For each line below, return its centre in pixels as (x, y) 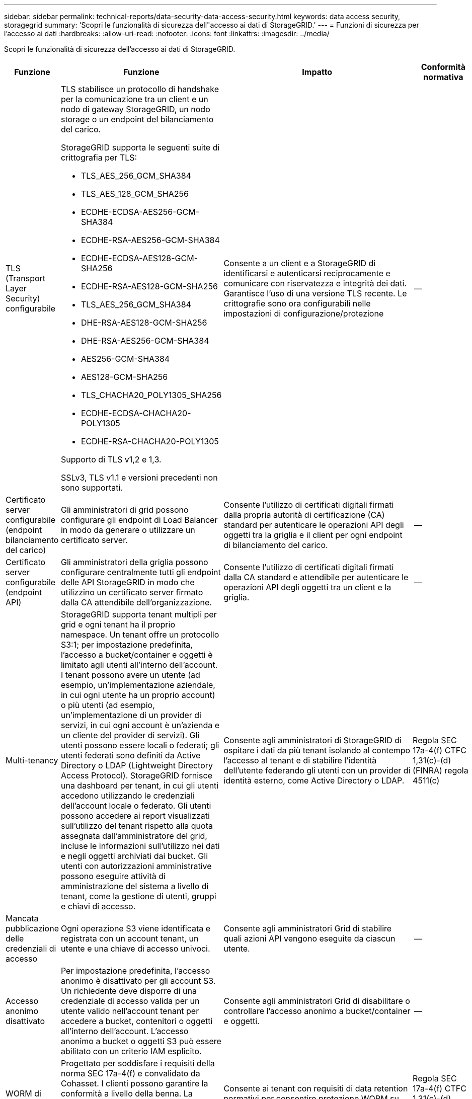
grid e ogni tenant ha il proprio (118, 624)
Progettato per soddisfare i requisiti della (138, 1063)
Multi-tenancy (32, 760)
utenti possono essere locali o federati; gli (140, 745)
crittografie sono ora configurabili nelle (297, 303)
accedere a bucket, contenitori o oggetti (137, 1021)
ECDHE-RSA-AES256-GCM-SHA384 (150, 240)
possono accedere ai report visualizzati (135, 816)
